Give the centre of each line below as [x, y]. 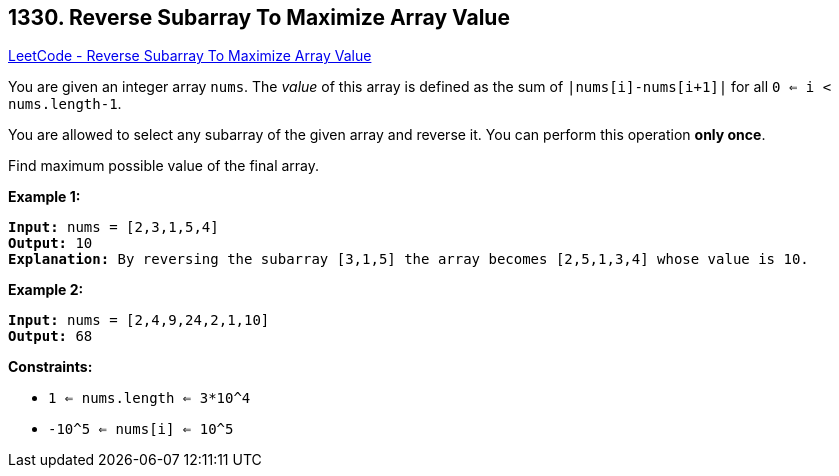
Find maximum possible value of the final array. [164, 166]
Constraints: [50, 367]
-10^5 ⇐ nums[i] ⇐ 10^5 [141, 429]
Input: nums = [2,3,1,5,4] [113, 227]
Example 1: [44, 197]
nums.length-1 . [65, 104]
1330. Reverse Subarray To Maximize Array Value [259, 17]
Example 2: [46, 290]
